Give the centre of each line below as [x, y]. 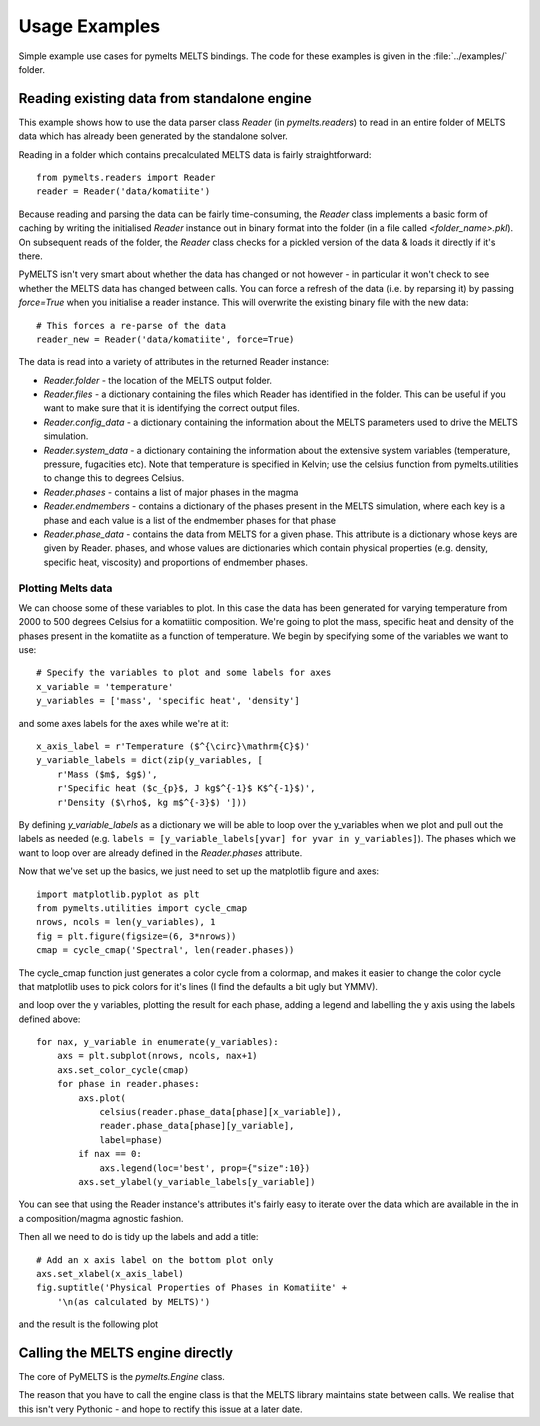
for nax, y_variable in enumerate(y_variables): [157, 1042]
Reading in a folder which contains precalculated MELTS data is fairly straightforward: [195, 154]
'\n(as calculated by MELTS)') [133, 1301]
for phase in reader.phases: [128, 1084]
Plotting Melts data [65, 588]
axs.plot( [102, 1098]
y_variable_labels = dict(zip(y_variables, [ [150, 760]
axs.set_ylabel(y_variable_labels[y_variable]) [197, 1181]
